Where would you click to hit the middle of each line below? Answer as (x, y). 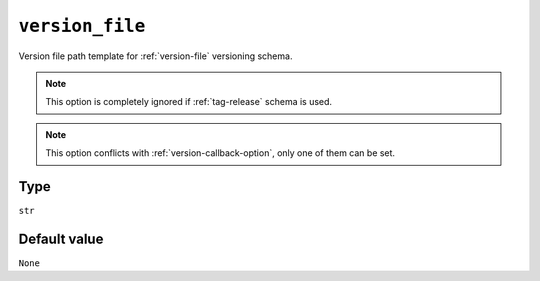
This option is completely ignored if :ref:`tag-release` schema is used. (189, 102)
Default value (61, 238)
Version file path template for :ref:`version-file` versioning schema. (155, 56)
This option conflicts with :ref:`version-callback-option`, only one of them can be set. (220, 153)
